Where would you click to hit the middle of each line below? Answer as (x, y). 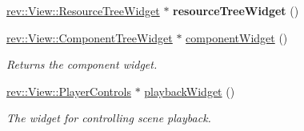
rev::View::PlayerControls (69, 91)
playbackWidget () (190, 91)
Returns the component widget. (82, 64)
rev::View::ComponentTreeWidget (90, 37)
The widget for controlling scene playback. (109, 118)
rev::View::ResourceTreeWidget (83, 10)
